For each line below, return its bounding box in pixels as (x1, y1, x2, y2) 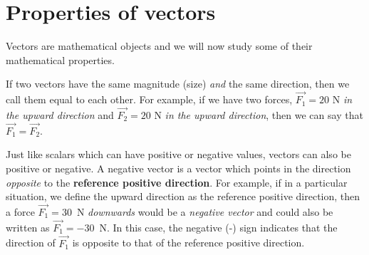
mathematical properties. (6, 52, 115, 67)
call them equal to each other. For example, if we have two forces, (6, 92, 293, 107)
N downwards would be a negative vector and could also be (76, 204, 333, 219)
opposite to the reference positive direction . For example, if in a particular (6, 175, 348, 189)
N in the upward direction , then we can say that (154, 107, 363, 122)
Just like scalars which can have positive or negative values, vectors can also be (6, 147, 351, 162)
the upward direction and (6, 107, 114, 122)
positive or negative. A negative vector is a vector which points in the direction (6, 160, 351, 175)
